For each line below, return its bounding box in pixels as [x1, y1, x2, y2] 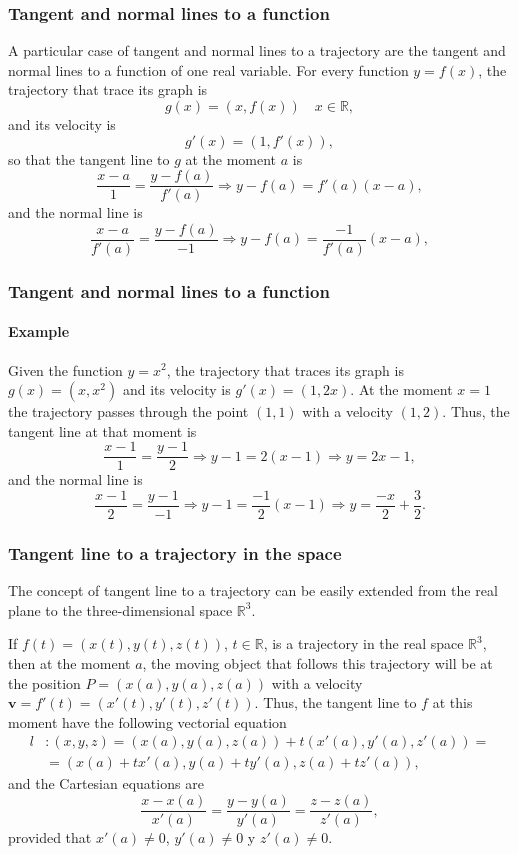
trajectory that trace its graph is [8, 79, 208, 100]
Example [8, 321, 70, 342]
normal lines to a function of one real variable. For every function [8, 59, 409, 80]
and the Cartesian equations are [8, 773, 204, 794]
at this [432, 692, 473, 713]
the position [8, 672, 81, 693]
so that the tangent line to [8, 148, 170, 169]
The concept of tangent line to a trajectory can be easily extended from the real [8, 580, 498, 601]
